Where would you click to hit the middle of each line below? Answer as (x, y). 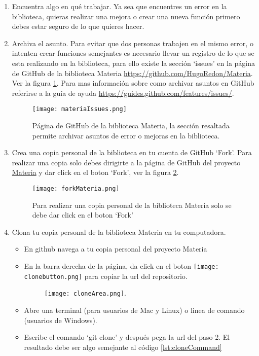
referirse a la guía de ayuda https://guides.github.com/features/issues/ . (123, 93)
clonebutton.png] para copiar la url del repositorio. (106, 276)
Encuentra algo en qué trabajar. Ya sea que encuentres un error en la (119, 6)
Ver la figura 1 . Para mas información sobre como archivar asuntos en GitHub (133, 83)
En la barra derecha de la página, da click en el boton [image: (121, 266)
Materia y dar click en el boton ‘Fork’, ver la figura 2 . (95, 172)
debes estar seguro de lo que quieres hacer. (78, 26)
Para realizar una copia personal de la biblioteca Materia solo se (132, 205)
